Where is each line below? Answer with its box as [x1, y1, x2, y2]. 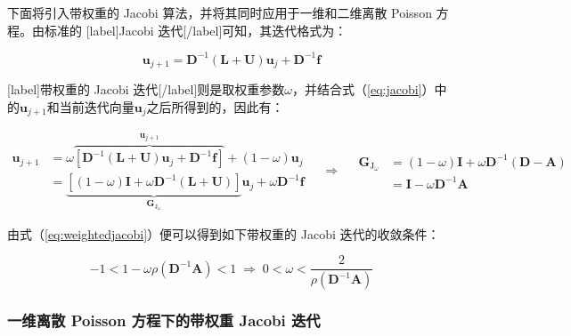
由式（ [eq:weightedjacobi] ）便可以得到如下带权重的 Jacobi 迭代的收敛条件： [7, 224, 440, 243]
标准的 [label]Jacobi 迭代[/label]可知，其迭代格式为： [44, 20, 347, 39]
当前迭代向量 [59, 97, 135, 116]
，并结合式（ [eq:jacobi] [292, 80, 422, 99]
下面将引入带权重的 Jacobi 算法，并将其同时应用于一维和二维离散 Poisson [7, 4, 432, 21]
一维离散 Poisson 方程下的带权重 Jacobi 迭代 [7, 309, 321, 332]
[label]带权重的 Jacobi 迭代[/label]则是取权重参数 [7, 80, 285, 99]
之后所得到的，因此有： [146, 97, 284, 116]
